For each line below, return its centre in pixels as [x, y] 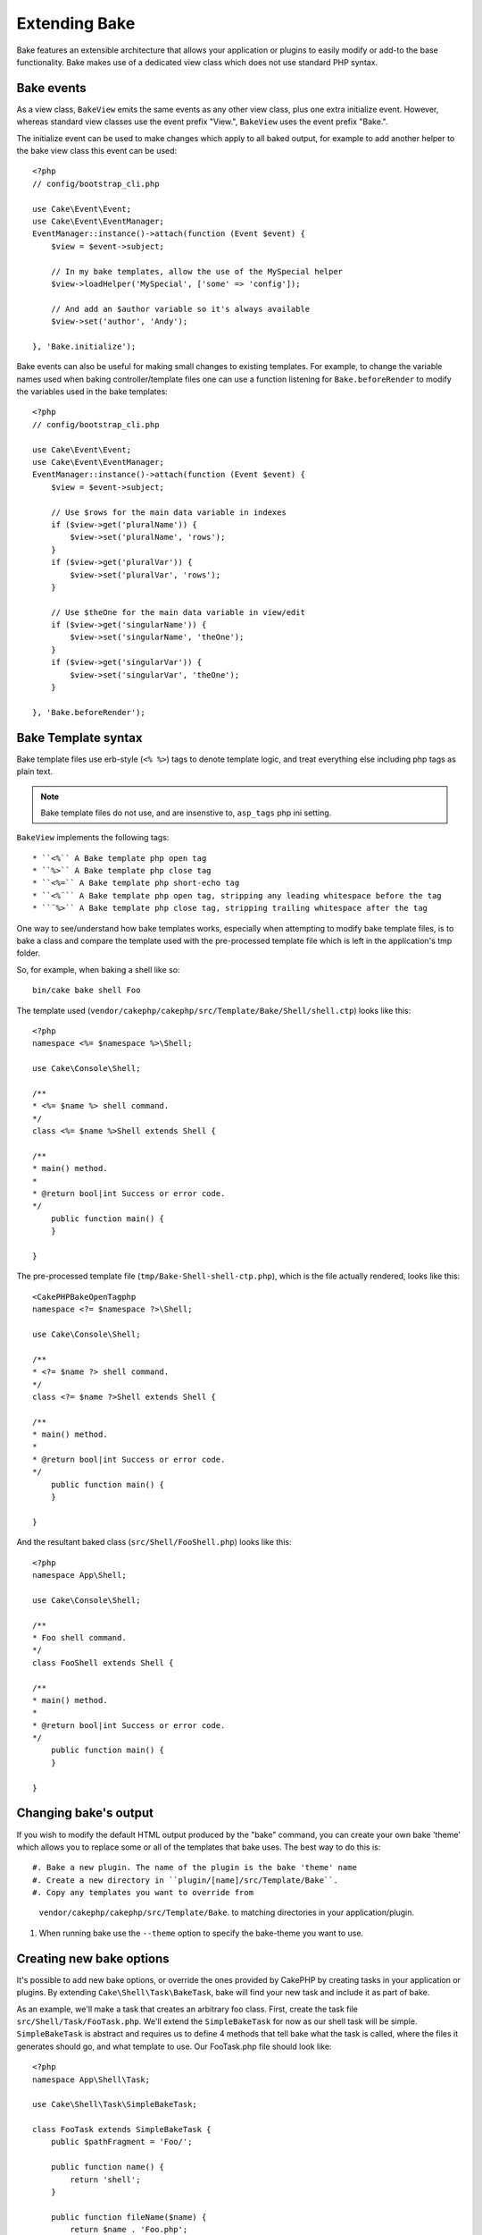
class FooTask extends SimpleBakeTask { [122, 2130]
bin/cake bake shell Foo [87, 991]
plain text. [35, 772]
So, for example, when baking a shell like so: [98, 969]
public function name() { [108, 2167]
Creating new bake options [93, 1958]
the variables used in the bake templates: [92, 392]
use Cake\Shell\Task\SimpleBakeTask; [115, 2104]
